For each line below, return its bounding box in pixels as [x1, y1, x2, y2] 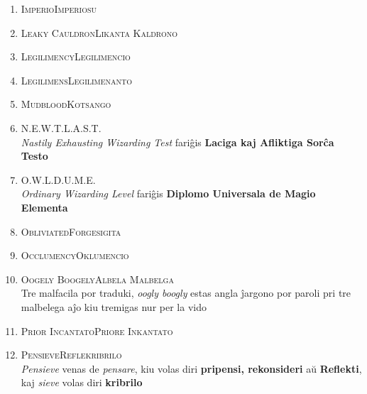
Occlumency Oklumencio [21, 248, 129, 263]
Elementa [21, 199, 68, 214]
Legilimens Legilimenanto [21, 72, 133, 87]
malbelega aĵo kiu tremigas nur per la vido [21, 299, 207, 314]
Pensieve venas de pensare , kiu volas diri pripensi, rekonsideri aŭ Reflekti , [21, 361, 362, 376]
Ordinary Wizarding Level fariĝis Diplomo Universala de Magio [21, 186, 316, 201]
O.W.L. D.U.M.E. [21, 172, 96, 187]
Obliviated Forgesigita [21, 224, 121, 239]
